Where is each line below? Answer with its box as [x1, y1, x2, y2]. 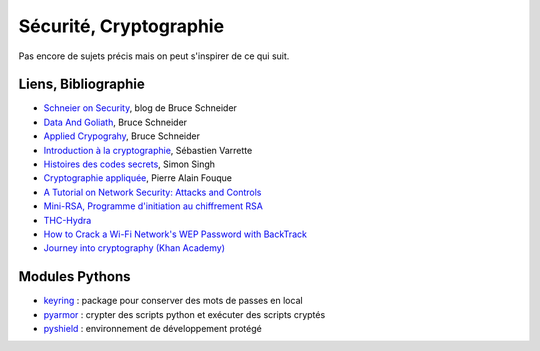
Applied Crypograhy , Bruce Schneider [43, 130, 200, 142]
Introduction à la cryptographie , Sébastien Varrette [43, 144, 253, 156]
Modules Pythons [18, 268, 131, 285]
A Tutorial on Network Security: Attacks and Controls [43, 186, 262, 198]
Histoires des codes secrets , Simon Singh [43, 158, 215, 170]
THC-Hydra [43, 214, 92, 226]
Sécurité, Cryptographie [18, 15, 225, 37]
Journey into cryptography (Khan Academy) [43, 242, 225, 254]
